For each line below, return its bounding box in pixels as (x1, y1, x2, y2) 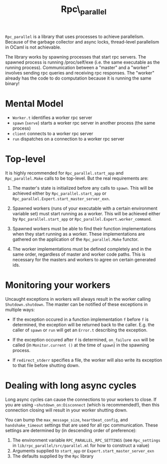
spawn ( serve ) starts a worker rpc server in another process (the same (12, 120, 156, 126)
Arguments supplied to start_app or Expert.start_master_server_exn (12, 447, 155, 453)
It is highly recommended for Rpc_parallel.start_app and (5, 170, 124, 176)
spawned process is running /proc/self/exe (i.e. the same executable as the (5, 59, 161, 65)
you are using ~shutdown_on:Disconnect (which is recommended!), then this (5, 401, 160, 407)
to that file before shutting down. (12, 362, 80, 368)
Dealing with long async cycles (5, 379, 137, 391)
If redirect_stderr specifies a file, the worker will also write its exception (12, 357, 163, 363)
